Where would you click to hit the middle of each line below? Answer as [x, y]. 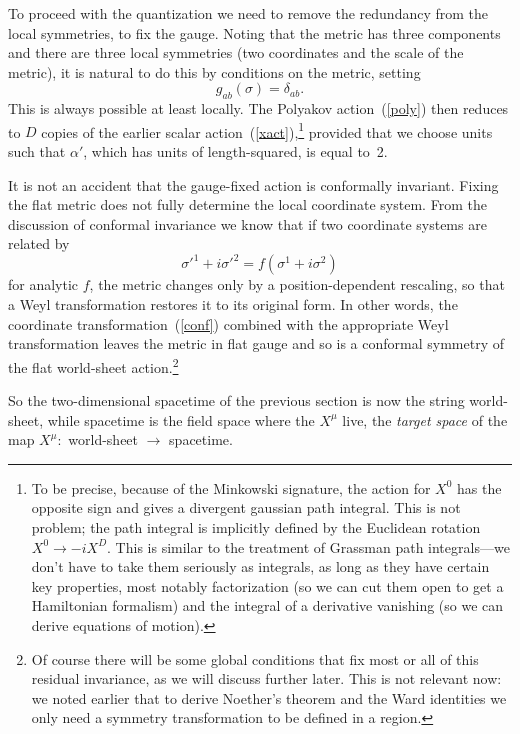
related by [39, 243]
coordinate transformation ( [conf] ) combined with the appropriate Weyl [228, 323]
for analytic [43, 284]
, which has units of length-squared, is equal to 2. [235, 151]
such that [37, 151]
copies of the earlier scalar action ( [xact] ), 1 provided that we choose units [267, 130]
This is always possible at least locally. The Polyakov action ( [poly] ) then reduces [258, 108]
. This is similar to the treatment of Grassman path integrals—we [308, 546]
